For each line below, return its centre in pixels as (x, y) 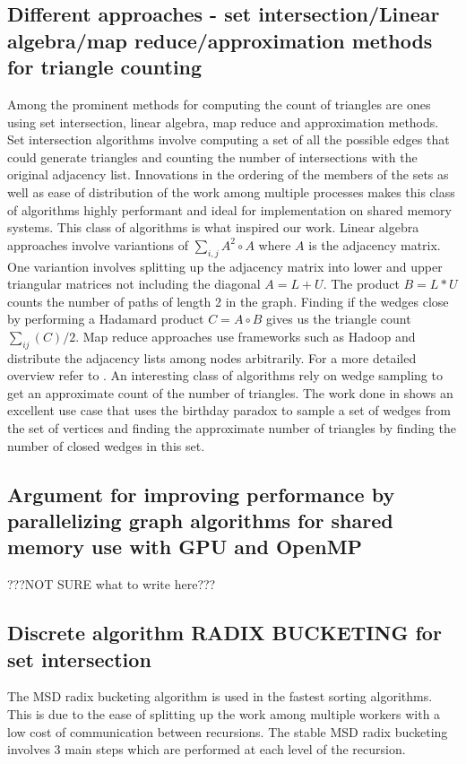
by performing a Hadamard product (106, 319)
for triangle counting (105, 67)
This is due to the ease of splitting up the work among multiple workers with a (224, 714)
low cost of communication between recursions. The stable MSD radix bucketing (228, 731)
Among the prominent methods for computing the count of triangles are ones (219, 104)
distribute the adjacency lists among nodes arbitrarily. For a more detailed (212, 357)
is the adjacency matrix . (375, 244)
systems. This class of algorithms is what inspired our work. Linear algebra (213, 227)
